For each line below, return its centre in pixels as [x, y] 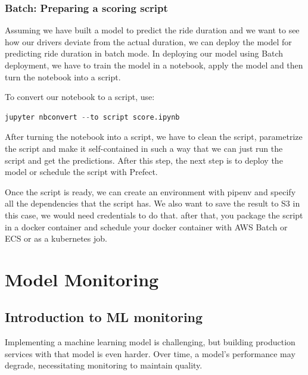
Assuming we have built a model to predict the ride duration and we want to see [152, 30]
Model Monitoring [82, 279]
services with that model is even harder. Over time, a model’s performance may [150, 353]
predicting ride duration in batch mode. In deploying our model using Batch [144, 53]
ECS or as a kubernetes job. [56, 238]
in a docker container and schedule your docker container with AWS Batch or [146, 226]
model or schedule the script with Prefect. [81, 172]
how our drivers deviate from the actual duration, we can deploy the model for [148, 41]
